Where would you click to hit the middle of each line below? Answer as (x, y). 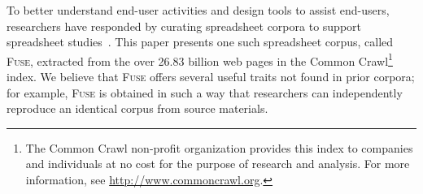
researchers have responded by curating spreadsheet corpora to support (184, 26)
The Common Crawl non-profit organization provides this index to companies (219, 147)
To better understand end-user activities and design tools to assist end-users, (198, 10)
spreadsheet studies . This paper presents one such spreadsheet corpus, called (200, 42)
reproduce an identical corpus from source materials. (137, 108)
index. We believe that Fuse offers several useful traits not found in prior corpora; (211, 77)
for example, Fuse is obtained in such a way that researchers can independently (205, 92)
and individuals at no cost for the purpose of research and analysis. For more (218, 164)
